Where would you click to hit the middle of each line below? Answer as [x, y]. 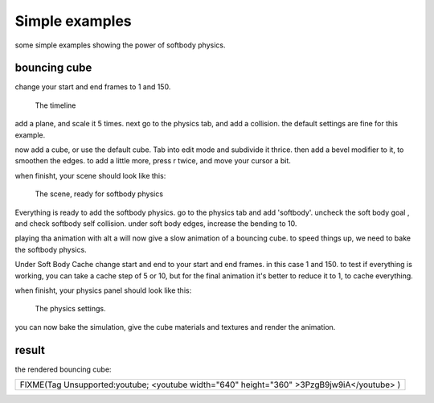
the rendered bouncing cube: [63, 369]
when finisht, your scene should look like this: [90, 175]
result [30, 350]
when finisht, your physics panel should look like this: [103, 290]
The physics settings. [70, 309]
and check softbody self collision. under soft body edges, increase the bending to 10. [156, 223]
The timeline [55, 105]
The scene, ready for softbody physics [99, 194]
